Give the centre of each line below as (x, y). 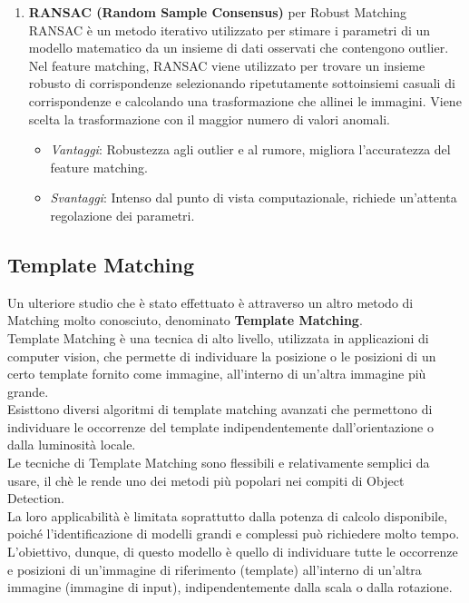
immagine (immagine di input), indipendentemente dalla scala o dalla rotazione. (230, 587)
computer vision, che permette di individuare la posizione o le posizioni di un (222, 356)
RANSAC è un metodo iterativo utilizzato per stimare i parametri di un (230, 30)
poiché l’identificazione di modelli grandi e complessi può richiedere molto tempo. (234, 534)
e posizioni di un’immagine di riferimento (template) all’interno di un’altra (215, 569)
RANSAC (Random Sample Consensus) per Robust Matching (218, 12)
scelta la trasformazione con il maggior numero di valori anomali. (209, 119)
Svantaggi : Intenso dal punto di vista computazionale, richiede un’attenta (254, 198)
